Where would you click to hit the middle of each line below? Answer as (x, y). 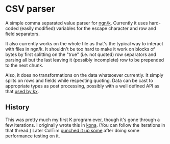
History (17, 107)
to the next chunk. (24, 65)
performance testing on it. (33, 136)
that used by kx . (22, 91)
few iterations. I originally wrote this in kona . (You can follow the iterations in (85, 125)
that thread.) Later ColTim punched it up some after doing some (72, 130)
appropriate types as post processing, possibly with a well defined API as (82, 86)
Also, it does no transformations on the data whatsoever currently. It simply (84, 75)
